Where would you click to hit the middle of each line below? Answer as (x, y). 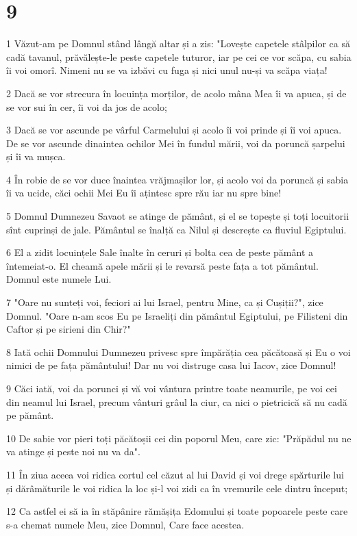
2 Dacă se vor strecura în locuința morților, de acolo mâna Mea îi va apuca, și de (176, 93)
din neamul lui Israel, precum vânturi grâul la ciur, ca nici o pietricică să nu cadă (177, 401)
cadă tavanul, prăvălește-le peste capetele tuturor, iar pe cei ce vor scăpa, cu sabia (179, 56)
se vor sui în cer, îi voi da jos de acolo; (87, 106)
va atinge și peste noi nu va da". (73, 451)
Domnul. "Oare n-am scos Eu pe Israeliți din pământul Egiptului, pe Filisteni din (177, 315)
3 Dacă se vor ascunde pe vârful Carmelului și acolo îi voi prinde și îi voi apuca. (174, 130)
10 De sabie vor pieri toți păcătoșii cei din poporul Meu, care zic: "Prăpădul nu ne (179, 438)
